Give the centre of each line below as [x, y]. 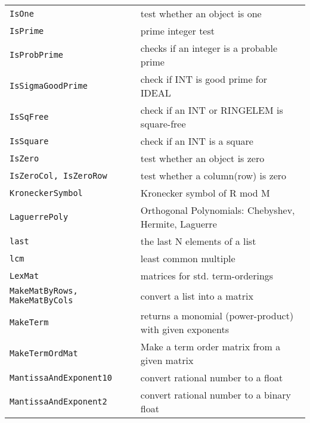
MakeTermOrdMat [44, 353]
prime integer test [178, 31]
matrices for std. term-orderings [207, 276]
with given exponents [185, 329]
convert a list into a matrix [197, 296]
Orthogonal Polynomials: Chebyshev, [218, 210]
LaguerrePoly [39, 217]
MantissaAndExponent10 [61, 377]
